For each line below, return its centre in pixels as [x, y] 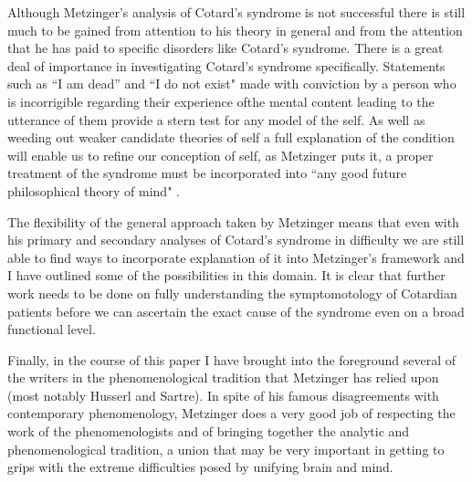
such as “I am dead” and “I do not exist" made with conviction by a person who [232, 84]
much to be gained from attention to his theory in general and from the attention [235, 30]
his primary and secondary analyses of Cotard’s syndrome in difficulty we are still [236, 240]
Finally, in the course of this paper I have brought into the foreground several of [232, 359]
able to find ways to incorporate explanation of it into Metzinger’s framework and [236, 257]
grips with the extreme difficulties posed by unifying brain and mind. [200, 467]
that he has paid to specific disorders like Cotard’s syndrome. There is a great [226, 48]
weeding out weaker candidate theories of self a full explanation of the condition [231, 137]
